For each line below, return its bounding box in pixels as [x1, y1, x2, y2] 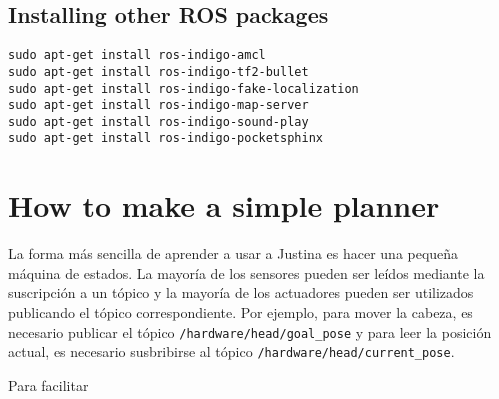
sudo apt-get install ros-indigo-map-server [8, 98, 309, 113]
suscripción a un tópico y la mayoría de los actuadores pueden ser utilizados [8, 282, 474, 303]
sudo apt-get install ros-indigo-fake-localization [8, 81, 359, 96]
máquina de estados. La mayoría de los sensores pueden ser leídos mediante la [8, 262, 485, 283]
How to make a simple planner [8, 185, 440, 226]
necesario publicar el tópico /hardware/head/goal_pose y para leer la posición [8, 321, 492, 342]
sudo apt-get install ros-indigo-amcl [8, 48, 266, 63]
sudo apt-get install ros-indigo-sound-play [8, 114, 309, 129]
